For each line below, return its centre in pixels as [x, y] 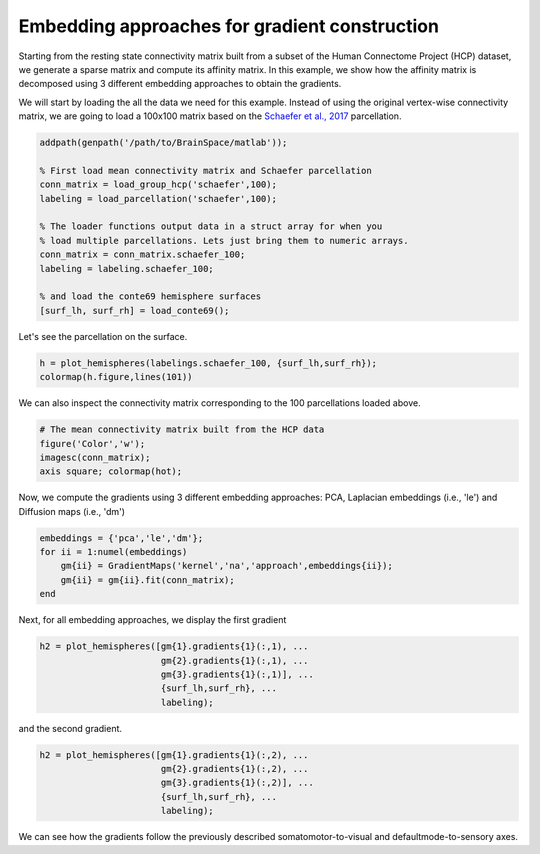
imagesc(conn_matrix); [95, 457]
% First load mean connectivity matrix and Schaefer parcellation [205, 170]
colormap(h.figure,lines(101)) [116, 377]
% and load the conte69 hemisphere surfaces [150, 296]
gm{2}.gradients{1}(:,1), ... [234, 660]
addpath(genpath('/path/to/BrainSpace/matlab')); [163, 143]
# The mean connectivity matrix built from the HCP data [182, 429]
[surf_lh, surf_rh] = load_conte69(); [134, 310]
